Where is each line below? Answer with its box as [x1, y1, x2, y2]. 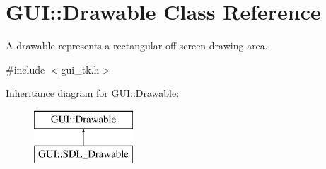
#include [6, 62, 45, 76]
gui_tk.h [61, 62, 100, 76]
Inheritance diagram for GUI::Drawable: [6, 86, 180, 100]
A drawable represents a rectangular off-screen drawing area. [6, 38, 268, 53]
